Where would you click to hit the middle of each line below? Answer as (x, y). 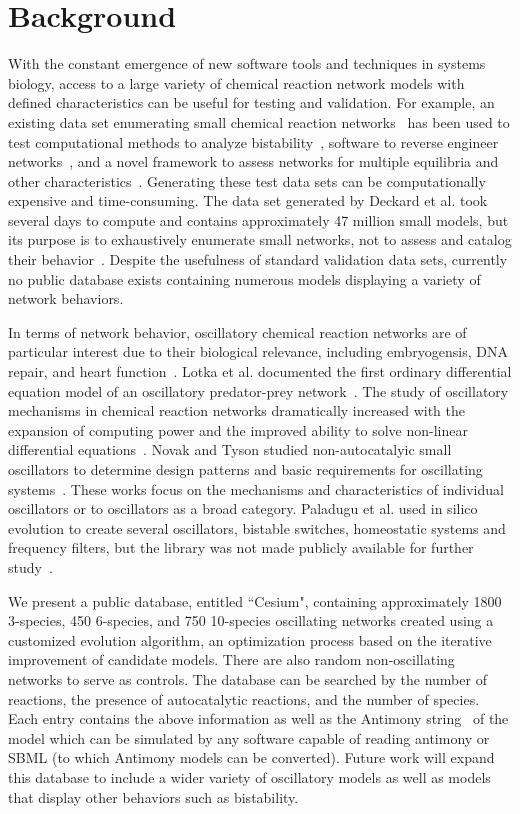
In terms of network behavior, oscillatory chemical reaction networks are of (237, 331)
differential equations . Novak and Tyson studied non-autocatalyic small (230, 449)
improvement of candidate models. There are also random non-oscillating (231, 659)
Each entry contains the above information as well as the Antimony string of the (258, 718)
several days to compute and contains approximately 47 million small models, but (258, 219)
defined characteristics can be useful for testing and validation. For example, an (251, 102)
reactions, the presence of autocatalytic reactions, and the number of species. (244, 698)
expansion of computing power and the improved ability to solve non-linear (238, 429)
